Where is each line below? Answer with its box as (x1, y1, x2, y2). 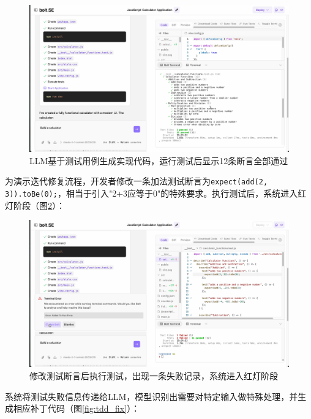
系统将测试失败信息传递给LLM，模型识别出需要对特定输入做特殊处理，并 (5, 390, 298, 402)
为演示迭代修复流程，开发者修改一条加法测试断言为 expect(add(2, (5, 175, 268, 187)
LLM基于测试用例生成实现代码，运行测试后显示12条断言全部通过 (29, 154, 288, 167)
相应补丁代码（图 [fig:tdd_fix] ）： (13, 402, 140, 415)
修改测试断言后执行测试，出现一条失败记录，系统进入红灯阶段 (29, 369, 278, 382)
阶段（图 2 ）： (13, 198, 65, 211)
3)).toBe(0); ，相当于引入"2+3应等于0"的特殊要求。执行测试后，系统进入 (5, 187, 298, 199)
